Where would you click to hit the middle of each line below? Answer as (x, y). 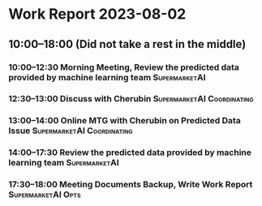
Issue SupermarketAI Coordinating (71, 131)
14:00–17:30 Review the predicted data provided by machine (130, 152)
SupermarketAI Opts (45, 195)
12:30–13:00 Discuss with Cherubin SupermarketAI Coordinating (131, 99)
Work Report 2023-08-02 (97, 14)
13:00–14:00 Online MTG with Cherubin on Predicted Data (125, 121)
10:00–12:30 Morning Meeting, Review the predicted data (124, 67)
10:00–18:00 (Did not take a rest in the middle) (127, 44)
